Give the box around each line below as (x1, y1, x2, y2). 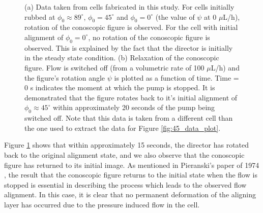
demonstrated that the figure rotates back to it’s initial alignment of (24, 92, 238, 102)
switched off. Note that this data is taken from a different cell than (24, 113, 233, 123)
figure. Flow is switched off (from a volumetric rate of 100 (24, 62, 204, 73)
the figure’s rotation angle (24, 72, 105, 83)
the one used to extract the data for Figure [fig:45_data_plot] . (24, 122, 221, 133)
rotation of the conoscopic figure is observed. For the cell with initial (24, 22, 238, 32)
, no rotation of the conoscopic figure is (88, 31, 210, 42)
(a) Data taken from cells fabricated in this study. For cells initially (24, 2, 235, 12)
